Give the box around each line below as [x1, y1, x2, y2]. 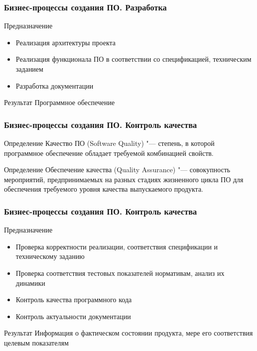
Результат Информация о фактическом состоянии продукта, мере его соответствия [4, 328, 253, 338]
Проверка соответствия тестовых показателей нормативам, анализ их [15, 267, 225, 278]
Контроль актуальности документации [15, 311, 131, 321]
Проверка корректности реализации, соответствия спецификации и [15, 241, 218, 251]
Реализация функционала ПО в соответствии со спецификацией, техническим [15, 54, 252, 64]
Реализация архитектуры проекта [15, 37, 116, 47]
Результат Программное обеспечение [4, 97, 115, 108]
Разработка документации [15, 80, 94, 91]
